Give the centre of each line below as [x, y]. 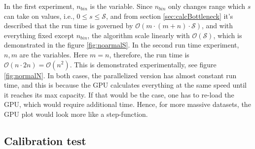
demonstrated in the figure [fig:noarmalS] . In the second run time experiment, [122, 45]
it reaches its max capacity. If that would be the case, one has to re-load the [119, 94]
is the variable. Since [121, 6]
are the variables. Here [54, 54]
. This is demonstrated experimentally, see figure [143, 64]
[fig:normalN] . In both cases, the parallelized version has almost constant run [120, 75]
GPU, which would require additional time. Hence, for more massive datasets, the [127, 104]
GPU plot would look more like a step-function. [76, 114]
